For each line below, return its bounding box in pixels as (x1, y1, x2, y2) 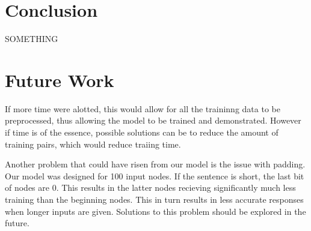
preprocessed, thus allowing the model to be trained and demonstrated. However (5, 114, 301, 127)
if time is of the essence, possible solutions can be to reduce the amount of (5, 126, 279, 139)
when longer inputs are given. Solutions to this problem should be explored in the (5, 205, 306, 217)
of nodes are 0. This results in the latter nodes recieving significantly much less (5, 181, 296, 194)
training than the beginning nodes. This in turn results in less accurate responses (5, 193, 304, 205)
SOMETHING (5, 32, 58, 45)
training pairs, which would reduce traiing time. (5, 137, 181, 150)
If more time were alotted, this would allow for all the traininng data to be (5, 102, 280, 115)
